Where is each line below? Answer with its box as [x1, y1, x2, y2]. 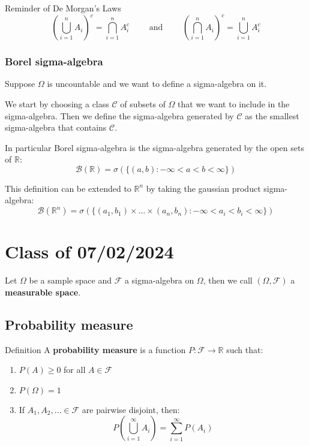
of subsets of [120, 97, 166, 110]
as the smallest [245, 109, 299, 122]
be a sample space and [29, 274, 112, 287]
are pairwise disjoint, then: [82, 403, 180, 415]
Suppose [5, 77, 35, 90]
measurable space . [5, 285, 81, 298]
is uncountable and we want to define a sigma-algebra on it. [47, 77, 267, 90]
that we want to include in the [178, 97, 290, 110]
